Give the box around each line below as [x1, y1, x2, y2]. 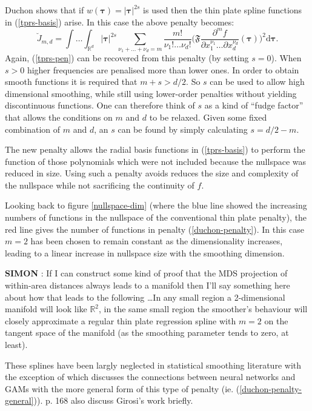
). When [271, 51, 302, 64]
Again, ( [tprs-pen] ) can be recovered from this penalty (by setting [5, 51, 249, 64]
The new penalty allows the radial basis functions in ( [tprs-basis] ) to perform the [5, 143, 305, 156]
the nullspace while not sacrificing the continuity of [5, 178, 194, 191]
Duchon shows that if [5, 4, 84, 16]
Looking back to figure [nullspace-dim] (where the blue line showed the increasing [5, 199, 307, 212]
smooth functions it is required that [5, 75, 138, 88]
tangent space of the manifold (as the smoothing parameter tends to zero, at [5, 326, 289, 339]
